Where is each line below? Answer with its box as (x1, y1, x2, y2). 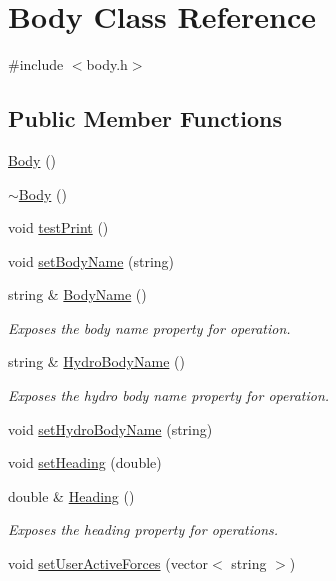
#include (8, 54, 64, 75)
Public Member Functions (8, 103, 282, 134)
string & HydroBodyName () (8, 351, 185, 372)
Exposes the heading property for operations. (8, 519, 279, 540)
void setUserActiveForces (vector (8, 553, 209, 574)
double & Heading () (8, 485, 135, 506)
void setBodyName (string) (8, 250, 175, 271)
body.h (86, 54, 128, 75)
